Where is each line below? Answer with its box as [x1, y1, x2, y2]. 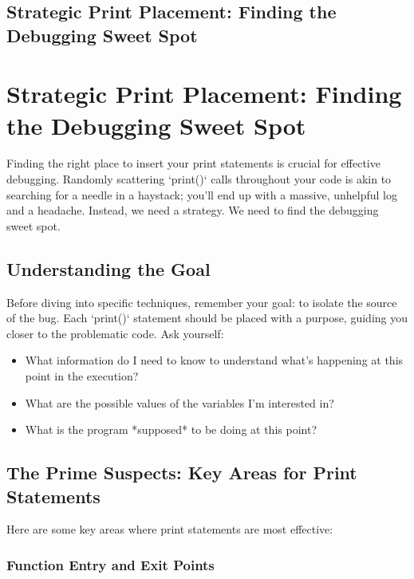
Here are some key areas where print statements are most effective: [6, 521, 333, 538]
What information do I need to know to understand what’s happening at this [25, 352, 404, 368]
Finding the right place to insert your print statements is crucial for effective [6, 155, 380, 171]
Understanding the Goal [6, 256, 211, 281]
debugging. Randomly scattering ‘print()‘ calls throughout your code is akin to [6, 171, 392, 187]
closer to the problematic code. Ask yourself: [6, 325, 224, 341]
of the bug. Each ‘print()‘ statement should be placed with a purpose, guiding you [6, 309, 408, 326]
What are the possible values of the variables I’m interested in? [25, 394, 334, 411]
